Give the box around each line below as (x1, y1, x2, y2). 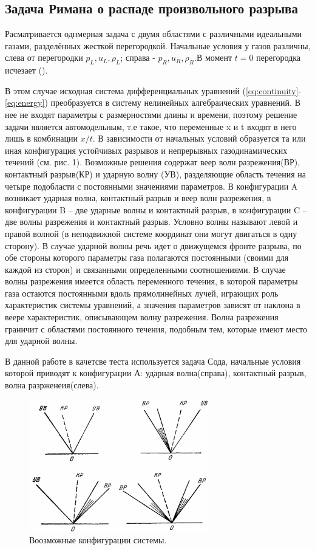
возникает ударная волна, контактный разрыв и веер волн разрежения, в (5, 191, 271, 204)
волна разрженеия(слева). (5, 379, 99, 391)
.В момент (194, 51, 232, 64)
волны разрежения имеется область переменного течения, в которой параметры (5, 275, 298, 287)
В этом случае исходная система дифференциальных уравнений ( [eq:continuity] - (5, 84, 302, 97)
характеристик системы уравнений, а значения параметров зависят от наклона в (5, 298, 300, 311)
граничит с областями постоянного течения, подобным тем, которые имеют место (5, 322, 307, 335)
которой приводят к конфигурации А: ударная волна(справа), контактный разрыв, (5, 366, 307, 379)
